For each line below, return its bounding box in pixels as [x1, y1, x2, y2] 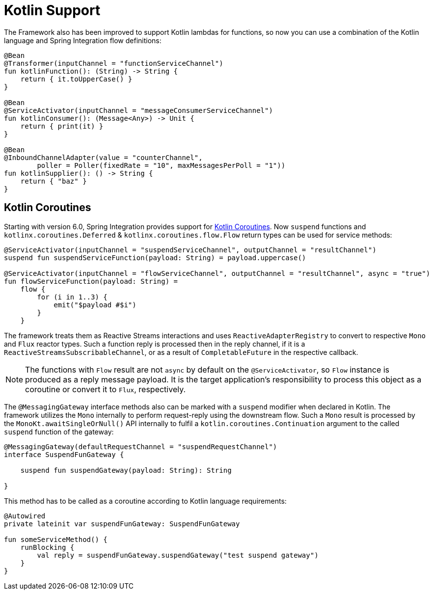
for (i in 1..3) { [37, 293, 108, 301]
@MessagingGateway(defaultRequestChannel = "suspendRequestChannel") [4, 442, 277, 451]
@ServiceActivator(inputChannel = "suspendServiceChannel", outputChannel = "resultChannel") [4, 245, 377, 254]
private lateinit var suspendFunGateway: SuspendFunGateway [4, 519, 240, 528]
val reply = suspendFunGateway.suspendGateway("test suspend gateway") [37, 551, 319, 559]
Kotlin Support [4, 2, 101, 19]
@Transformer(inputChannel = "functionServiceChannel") [4, 59, 223, 67]
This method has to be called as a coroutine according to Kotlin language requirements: [4, 496, 287, 505]
